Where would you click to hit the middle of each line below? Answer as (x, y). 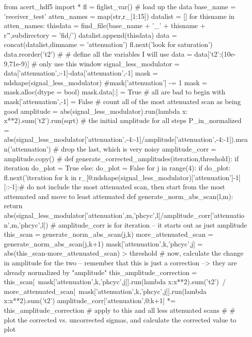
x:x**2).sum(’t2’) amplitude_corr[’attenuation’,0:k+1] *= (90, 300)
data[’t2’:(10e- (215, 54)
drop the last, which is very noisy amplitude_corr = (138, 148)
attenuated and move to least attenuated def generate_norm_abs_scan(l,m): (118, 196)
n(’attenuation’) (27, 148)
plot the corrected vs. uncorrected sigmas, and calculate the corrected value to (120, 319)
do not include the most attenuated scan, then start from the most (126, 187)
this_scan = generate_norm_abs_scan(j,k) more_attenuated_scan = (109, 234)
